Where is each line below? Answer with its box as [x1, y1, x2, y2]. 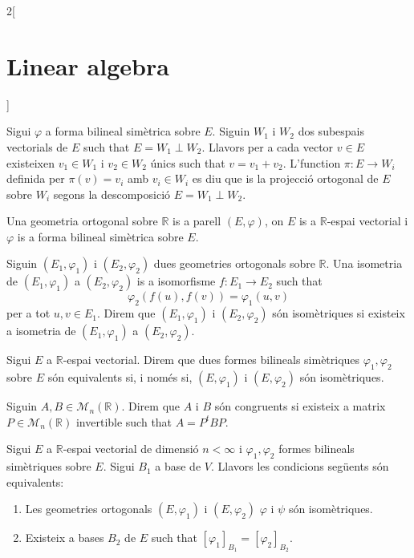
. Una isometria [326, 255, 403, 272]
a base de [155, 458, 201, 475]
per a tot [6, 305, 51, 321]
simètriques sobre [6, 458, 91, 475]
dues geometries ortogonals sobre [153, 255, 315, 272]
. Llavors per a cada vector [201, 138, 334, 155]
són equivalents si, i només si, [47, 369, 193, 386]
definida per [6, 170, 65, 187]
